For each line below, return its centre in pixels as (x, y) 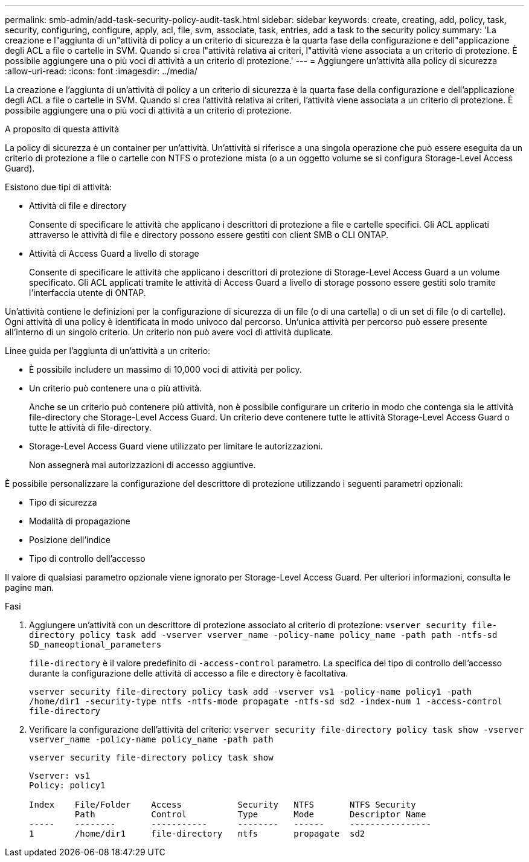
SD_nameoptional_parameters (95, 645)
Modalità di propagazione (80, 521)
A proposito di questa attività (62, 129)
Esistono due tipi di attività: (58, 187)
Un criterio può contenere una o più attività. (116, 388)
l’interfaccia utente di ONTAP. (88, 293)
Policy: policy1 (67, 785)
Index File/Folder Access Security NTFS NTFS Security (223, 805)
